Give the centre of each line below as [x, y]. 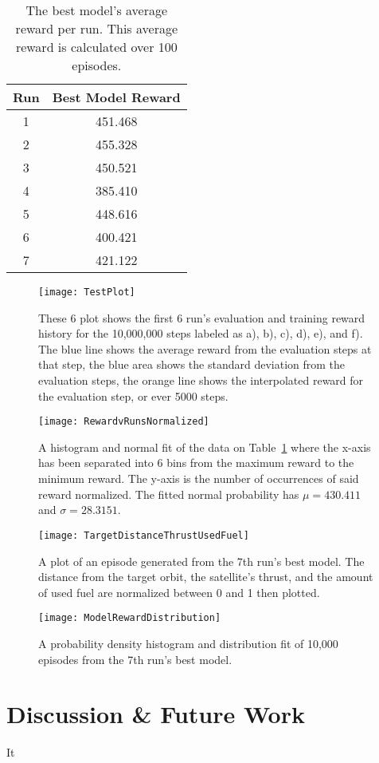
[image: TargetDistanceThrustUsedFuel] [144, 535]
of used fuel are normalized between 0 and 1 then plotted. [179, 592]
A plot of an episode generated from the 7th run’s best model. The [201, 561]
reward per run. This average [97, 28]
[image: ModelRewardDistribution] [130, 618]
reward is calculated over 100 [96, 47]
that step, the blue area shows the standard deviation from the [192, 364]
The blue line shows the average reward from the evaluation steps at [205, 348]
